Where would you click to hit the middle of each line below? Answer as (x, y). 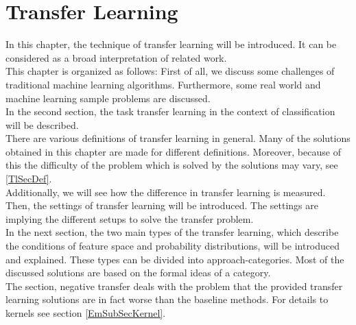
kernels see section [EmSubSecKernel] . (86, 313)
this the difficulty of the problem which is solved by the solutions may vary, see (172, 165)
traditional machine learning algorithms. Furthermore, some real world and (163, 84)
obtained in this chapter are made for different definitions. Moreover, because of (173, 151)
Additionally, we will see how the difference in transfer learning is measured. (166, 192)
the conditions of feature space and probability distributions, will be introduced (173, 246)
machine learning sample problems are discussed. (108, 98)
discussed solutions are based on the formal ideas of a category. (138, 273)
